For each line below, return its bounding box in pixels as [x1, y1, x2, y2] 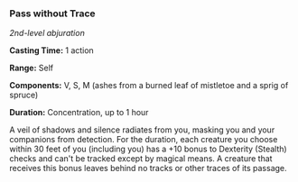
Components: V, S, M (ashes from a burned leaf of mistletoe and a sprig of [9, 80, 289, 91]
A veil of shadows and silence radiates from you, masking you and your [9, 124, 275, 135]
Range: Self [9, 62, 54, 74]
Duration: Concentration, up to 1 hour [9, 107, 149, 118]
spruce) [9, 89, 39, 101]
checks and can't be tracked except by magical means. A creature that [9, 153, 273, 164]
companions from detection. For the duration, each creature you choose [9, 134, 278, 145]
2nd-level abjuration [9, 28, 86, 39]
